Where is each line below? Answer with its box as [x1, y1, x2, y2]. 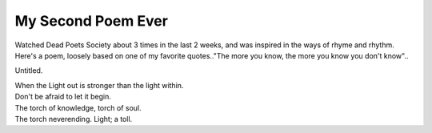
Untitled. [14, 66, 43, 75]
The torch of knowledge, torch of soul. [14, 103, 142, 112]
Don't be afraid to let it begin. [14, 92, 112, 102]
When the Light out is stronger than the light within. [14, 80, 184, 90]
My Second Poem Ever [14, 12, 168, 30]
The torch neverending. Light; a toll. [14, 114, 133, 123]
